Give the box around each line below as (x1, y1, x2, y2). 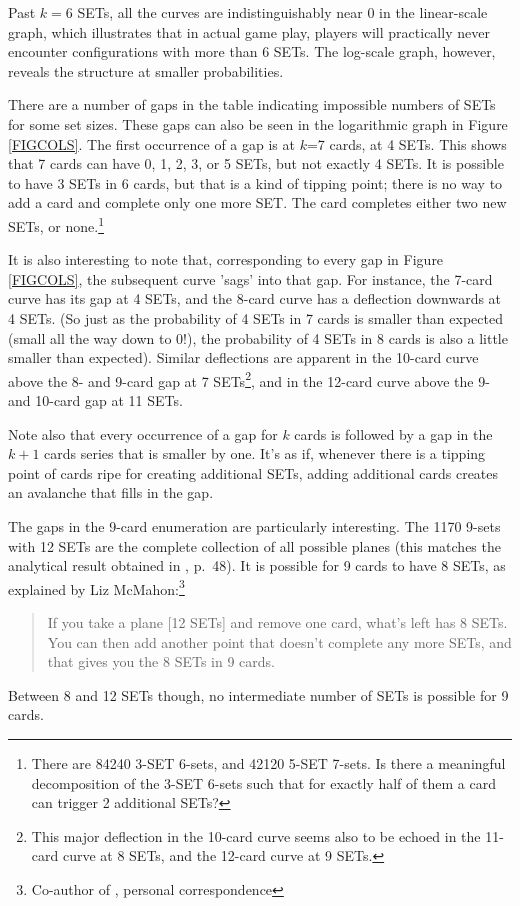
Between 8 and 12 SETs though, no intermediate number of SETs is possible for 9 (8, 684, 509, 705)
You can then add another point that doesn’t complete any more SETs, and (47, 631, 512, 652)
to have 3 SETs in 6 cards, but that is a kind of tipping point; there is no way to (8, 172, 503, 193)
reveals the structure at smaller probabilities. (8, 60, 284, 81)
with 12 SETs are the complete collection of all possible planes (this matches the (8, 535, 501, 556)
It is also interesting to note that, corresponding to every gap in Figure (8, 249, 444, 270)
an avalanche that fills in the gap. (8, 482, 214, 503)
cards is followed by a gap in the (294, 423, 493, 444)
